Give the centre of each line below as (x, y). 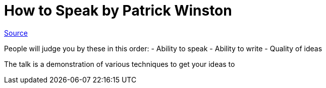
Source (16, 33)
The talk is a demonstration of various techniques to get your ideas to (120, 64)
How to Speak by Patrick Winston (118, 11)
